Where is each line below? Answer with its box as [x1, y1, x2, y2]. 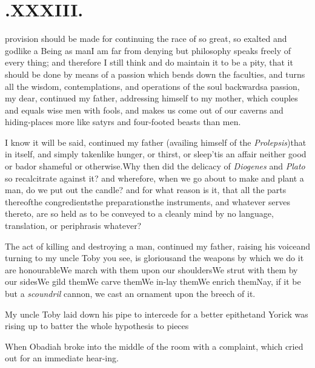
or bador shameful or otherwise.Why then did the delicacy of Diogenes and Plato [5, 160, 305, 172]
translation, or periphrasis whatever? [5, 219, 142, 232]
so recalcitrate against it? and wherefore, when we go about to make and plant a [5, 171, 304, 184]
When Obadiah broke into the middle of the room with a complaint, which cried [5, 339, 303, 352]
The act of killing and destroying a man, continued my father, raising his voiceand [5, 239, 310, 252]
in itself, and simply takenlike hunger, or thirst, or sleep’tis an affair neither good [5, 148, 307, 160]
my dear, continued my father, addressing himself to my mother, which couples [5, 92, 298, 104]
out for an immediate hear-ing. [5, 352, 119, 364]
